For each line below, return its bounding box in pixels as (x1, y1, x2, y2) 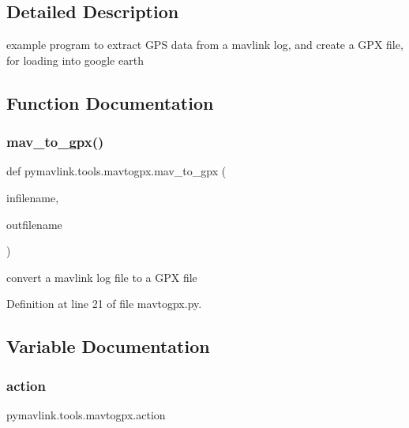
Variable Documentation (6, 334, 210, 359)
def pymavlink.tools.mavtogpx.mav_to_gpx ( (6, 163, 227, 179)
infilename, (6, 189, 59, 205)
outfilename (6, 216, 62, 232)
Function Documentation (6, 90, 214, 115)
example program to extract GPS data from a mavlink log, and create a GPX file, (6, 36, 403, 53)
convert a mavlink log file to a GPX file (6, 268, 197, 285)
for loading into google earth (6, 51, 144, 68)
